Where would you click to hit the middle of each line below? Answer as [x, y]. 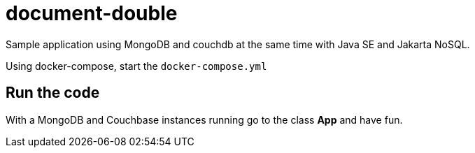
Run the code [53, 93]
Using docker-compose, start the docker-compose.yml [136, 66]
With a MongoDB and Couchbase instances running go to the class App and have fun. [204, 119]
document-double [92, 13]
